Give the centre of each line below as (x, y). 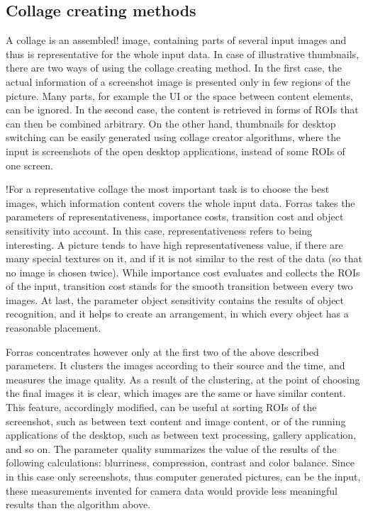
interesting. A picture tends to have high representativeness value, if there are (174, 244)
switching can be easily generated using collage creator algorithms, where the (173, 137)
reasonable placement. (54, 328)
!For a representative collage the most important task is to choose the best (168, 189)
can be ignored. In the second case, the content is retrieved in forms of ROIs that (182, 110)
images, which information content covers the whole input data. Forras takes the (180, 202)
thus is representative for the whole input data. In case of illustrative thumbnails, (183, 54)
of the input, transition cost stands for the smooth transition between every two (179, 286)
